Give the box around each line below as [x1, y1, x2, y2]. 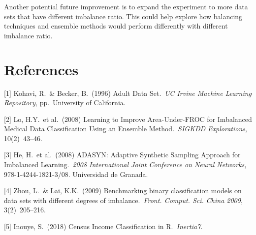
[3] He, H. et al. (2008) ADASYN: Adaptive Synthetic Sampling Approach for [4, 149, 241, 160]
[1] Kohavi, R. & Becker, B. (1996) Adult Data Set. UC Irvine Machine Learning [4, 88, 252, 98]
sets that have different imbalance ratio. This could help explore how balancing [4, 11, 243, 21]
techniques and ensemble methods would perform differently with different [4, 21, 228, 31]
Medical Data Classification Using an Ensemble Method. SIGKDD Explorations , [4, 123, 247, 134]
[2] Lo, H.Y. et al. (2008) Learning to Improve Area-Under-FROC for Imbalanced [4, 114, 252, 124]
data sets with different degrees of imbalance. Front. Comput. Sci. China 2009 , [4, 195, 243, 205]
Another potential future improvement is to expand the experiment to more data [4, 1, 248, 11]
